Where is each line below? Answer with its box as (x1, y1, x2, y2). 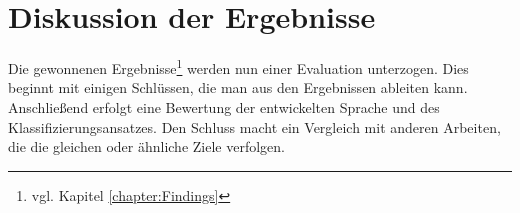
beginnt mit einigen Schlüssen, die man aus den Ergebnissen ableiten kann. (8, 77, 468, 98)
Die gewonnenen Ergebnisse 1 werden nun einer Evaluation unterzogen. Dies (8, 55, 469, 78)
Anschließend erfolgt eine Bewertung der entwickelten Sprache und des (8, 96, 440, 117)
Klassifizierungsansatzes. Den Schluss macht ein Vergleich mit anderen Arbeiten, (8, 116, 501, 137)
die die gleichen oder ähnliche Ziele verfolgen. (8, 136, 285, 157)
